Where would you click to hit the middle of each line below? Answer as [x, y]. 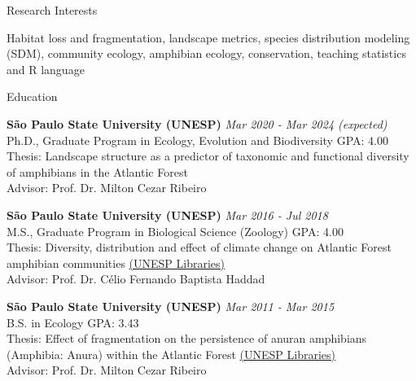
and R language [46, 69]
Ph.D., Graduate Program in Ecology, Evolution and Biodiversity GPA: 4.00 [197, 140]
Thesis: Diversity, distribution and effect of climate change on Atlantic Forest [199, 247]
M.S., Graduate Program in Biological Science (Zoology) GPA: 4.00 [175, 231]
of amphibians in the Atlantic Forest [97, 171]
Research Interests [52, 10]
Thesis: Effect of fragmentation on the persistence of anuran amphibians [187, 338]
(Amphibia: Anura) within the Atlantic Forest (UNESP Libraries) [171, 354]
